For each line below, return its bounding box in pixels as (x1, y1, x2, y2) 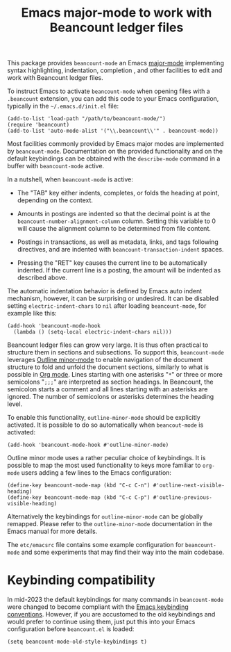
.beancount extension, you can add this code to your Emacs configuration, (7, 95, 219, 103)
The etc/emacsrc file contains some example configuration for (7, 541, 184, 549)
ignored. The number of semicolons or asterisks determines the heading (7, 393, 214, 401)
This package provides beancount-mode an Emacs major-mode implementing (7, 59, 224, 67)
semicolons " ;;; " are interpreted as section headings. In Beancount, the (7, 377, 214, 386)
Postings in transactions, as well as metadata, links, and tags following (17, 238, 219, 246)
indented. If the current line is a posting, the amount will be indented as (17, 266, 221, 275)
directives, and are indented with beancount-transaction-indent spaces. (17, 245, 224, 254)
